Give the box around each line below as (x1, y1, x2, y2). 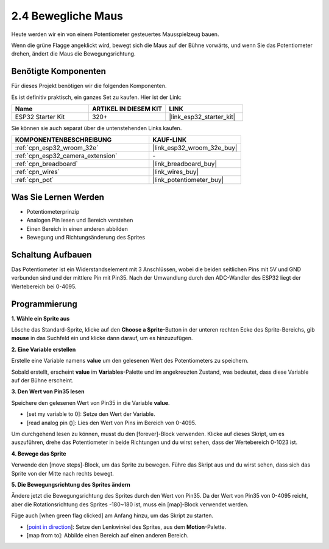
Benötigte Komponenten (11, 66, 107, 76)
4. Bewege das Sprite (11, 449, 66, 457)
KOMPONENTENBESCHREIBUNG (15, 136, 112, 144)
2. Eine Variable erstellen (11, 346, 76, 353)
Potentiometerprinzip (26, 208, 80, 215)
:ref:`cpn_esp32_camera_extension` (15, 151, 118, 160)
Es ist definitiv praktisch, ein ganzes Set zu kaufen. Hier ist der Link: (11, 93, 182, 101)
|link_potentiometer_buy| (152, 176, 224, 184)
